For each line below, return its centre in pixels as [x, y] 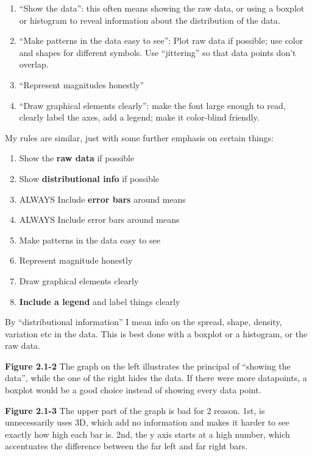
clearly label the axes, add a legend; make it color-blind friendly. [139, 117]
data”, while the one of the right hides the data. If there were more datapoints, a [156, 378]
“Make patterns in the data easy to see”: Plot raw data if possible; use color [161, 40]
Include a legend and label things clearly [100, 301]
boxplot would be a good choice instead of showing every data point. [133, 390]
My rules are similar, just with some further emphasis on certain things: [139, 137]
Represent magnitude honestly [76, 260]
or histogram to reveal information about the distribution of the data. [150, 20]
